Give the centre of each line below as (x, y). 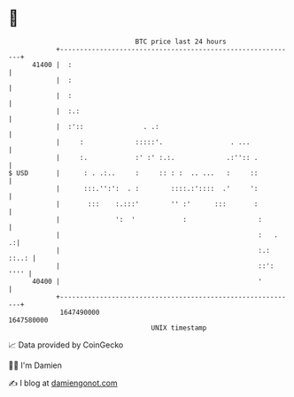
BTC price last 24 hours (181, 42)
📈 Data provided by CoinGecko (66, 345)
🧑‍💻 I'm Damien (35, 365)
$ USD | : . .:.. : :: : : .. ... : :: (133, 173)
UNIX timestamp (179, 328)
